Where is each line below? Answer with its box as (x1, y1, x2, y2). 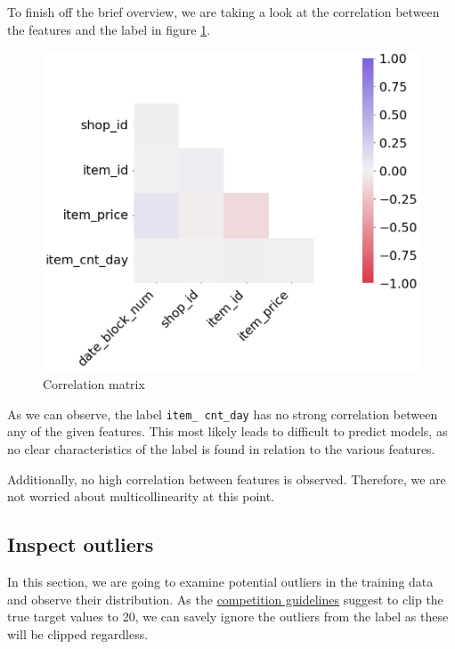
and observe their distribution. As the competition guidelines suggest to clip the (7, 589, 443, 608)
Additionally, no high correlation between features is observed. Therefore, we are (7, 469, 446, 488)
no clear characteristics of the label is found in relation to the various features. (7, 439, 435, 458)
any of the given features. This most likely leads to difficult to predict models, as (7, 422, 448, 441)
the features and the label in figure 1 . (7, 20, 211, 38)
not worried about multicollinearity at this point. (7, 487, 275, 506)
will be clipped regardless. (7, 624, 149, 643)
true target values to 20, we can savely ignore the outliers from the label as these (7, 607, 449, 626)
